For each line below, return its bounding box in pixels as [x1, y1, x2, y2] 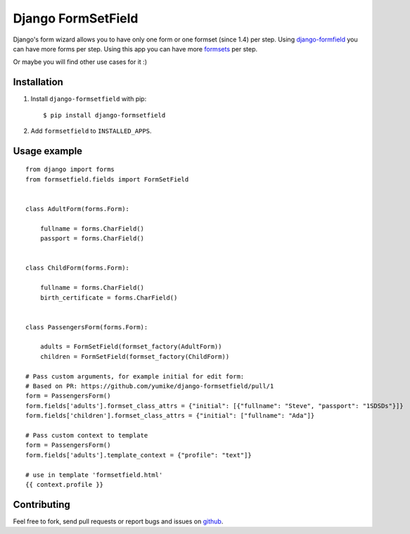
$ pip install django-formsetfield [43, 111, 166, 119]
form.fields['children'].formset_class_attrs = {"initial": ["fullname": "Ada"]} [25, 412, 315, 420]
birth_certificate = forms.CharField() [39, 293, 178, 302]
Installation [13, 76, 63, 88]
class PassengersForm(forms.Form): [25, 323, 148, 331]
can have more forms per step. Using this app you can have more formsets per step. [13, 44, 258, 53]
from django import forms [25, 165, 115, 174]
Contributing [13, 498, 70, 510]
